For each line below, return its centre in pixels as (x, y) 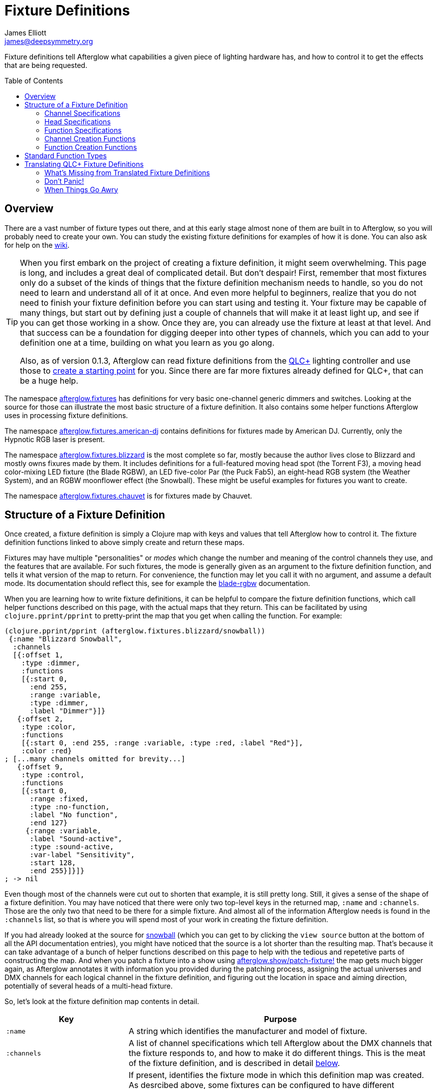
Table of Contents (34, 80)
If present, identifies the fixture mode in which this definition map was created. (276, 1075)
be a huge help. (49, 380)
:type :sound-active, (72, 847)
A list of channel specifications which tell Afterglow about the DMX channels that (280, 1043)
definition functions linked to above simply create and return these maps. (125, 543)
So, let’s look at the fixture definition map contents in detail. (102, 1002)
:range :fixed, (59, 799)
